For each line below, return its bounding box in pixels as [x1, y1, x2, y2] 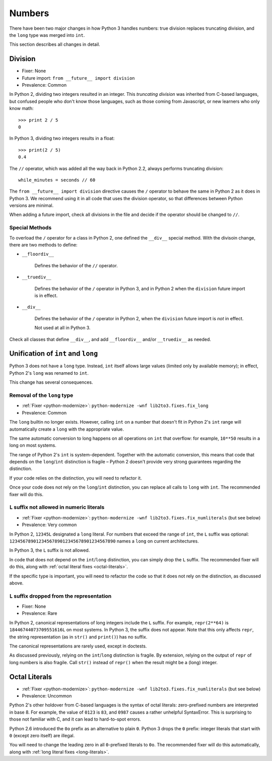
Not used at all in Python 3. [34, 325, 91, 331]
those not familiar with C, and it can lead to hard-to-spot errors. [9, 716, 141, 722]
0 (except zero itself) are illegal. [9, 733, 75, 739]
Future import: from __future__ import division [22, 75, 135, 81]
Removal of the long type [9, 391, 74, 398]
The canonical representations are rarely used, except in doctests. [9, 643, 147, 649]
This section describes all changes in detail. [9, 41, 100, 47]
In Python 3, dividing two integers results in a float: [9, 135, 115, 141]
